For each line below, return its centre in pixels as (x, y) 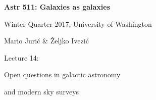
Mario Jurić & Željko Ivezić (46, 41)
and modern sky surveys (42, 91)
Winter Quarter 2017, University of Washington (78, 23)
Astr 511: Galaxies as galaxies (57, 7)
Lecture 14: (21, 57)
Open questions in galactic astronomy (62, 74)
